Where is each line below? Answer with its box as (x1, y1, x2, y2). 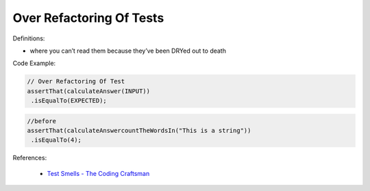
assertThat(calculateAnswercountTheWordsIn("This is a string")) (27, 127, 251, 135)
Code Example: (12, 59, 56, 68)
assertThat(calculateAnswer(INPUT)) (27, 87, 151, 95)
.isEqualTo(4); (31, 136, 82, 144)
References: (12, 154, 47, 162)
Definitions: (12, 34, 45, 42)
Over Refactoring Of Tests (12, 10, 164, 25)
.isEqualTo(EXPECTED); (31, 97, 108, 105)
